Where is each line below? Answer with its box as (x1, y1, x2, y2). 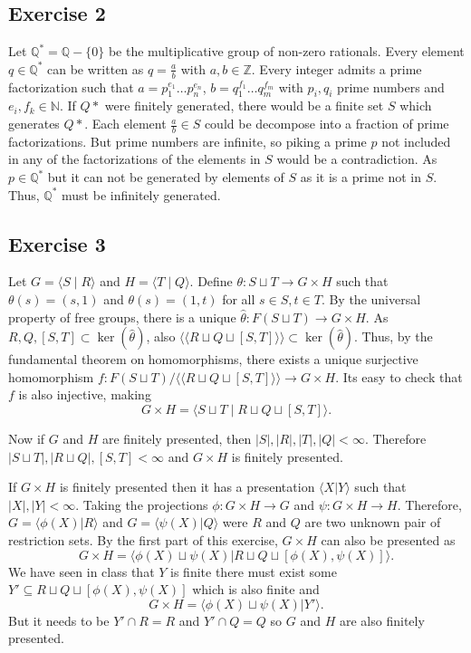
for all (222, 290, 255, 309)
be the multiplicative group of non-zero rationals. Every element (108, 42, 465, 61)
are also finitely (340, 610, 425, 629)
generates (8, 114, 60, 133)
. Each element (84, 114, 167, 133)
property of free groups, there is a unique (8, 307, 236, 326)
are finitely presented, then (101, 428, 252, 447)
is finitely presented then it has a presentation (59, 477, 315, 496)
